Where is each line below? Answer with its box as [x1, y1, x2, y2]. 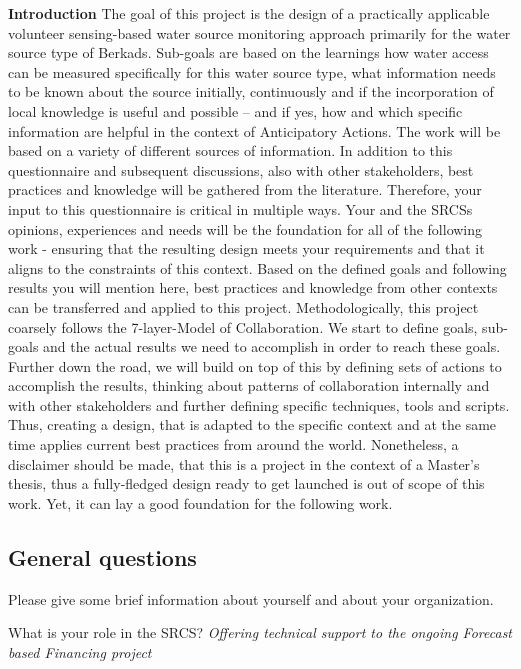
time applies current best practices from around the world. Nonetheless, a [8, 434, 459, 455]
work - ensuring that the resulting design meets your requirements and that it [8, 238, 485, 259]
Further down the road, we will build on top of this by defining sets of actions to [8, 355, 502, 376]
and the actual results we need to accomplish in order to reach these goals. [43, 336, 501, 357]
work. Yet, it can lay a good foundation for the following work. [8, 492, 393, 513]
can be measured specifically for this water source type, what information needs [8, 61, 496, 82]
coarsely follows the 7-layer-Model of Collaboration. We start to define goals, [8, 316, 478, 337]
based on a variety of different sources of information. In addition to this [8, 140, 453, 161]
